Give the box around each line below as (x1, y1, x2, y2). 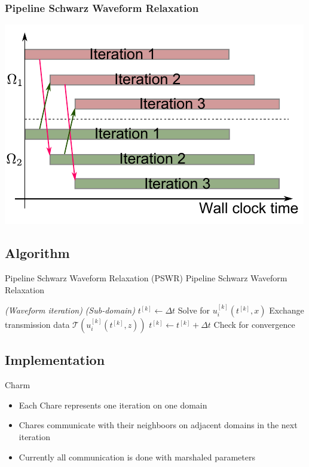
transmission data (5, 318, 70, 331)
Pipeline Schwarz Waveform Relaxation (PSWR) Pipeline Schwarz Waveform (5, 272, 287, 284)
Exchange (269, 304, 304, 317)
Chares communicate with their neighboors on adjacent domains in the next (19, 419, 298, 431)
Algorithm (5, 244, 70, 262)
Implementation (5, 351, 105, 369)
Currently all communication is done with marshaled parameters (19, 450, 255, 463)
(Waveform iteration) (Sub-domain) (5, 304, 135, 317)
